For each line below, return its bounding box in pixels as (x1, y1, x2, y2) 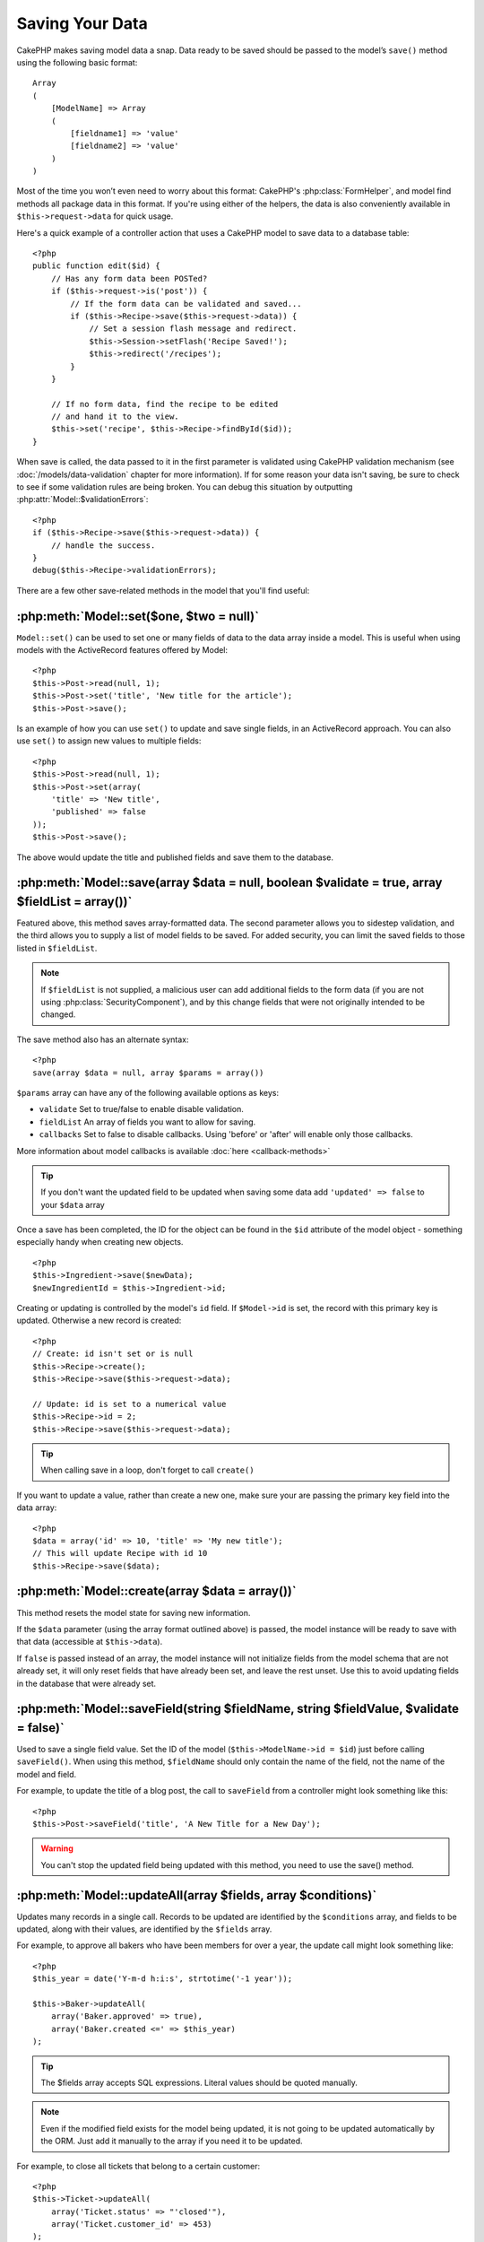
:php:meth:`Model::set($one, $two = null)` (16, 608, 260, 623)
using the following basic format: (16, 56, 138, 67)
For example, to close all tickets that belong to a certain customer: (16, 2160, 261, 2171)
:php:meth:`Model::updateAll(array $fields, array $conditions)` (16, 1888, 377, 1903)
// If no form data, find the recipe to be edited (50, 399, 279, 409)
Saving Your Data (16, 13, 148, 33)
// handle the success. (50, 540, 156, 551)
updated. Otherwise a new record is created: (16, 1315, 182, 1326)
